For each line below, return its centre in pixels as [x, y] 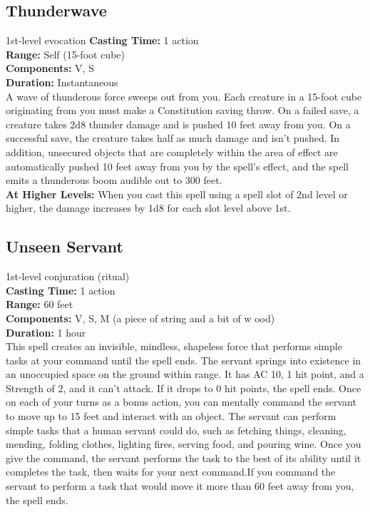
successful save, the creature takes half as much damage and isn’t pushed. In [173, 138]
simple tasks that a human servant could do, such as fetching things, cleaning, [176, 430]
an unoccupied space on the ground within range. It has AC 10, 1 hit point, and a [185, 374]
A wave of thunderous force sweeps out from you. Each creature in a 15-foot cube [184, 96]
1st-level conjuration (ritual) [68, 276]
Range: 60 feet [40, 304]
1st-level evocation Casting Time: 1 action [102, 40]
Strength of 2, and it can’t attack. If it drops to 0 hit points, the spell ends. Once [184, 388]
